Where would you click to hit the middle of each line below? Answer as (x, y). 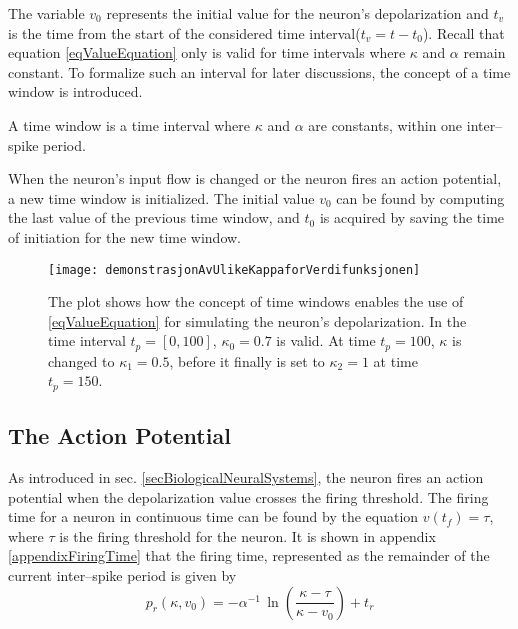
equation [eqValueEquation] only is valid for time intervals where (207, 52)
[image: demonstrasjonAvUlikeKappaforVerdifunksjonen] (234, 269)
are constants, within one (385, 124)
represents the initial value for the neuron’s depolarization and (297, 13)
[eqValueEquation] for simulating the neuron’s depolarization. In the (257, 320)
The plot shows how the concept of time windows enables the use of (256, 301)
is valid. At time (326, 340)
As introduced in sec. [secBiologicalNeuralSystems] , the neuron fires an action (246, 477)
